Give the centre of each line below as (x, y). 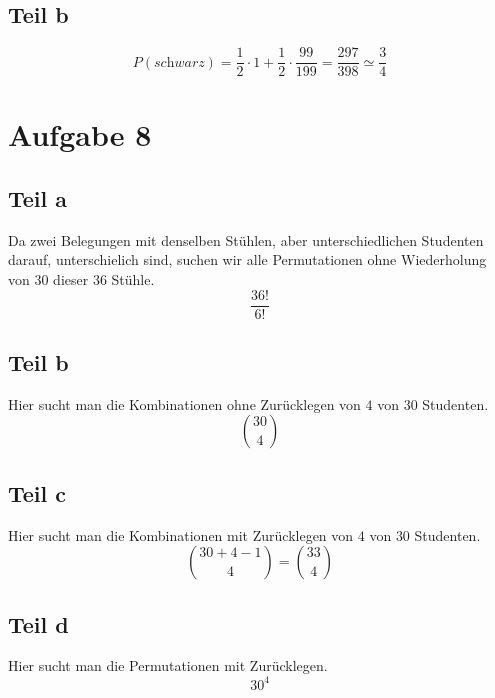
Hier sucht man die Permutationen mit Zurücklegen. (168, 665)
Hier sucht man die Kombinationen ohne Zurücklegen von (184, 403)
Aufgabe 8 (80, 134)
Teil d (38, 623)
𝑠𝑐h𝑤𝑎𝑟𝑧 (179, 62)
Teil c (37, 492)
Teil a (38, 198)
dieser (71, 279)
